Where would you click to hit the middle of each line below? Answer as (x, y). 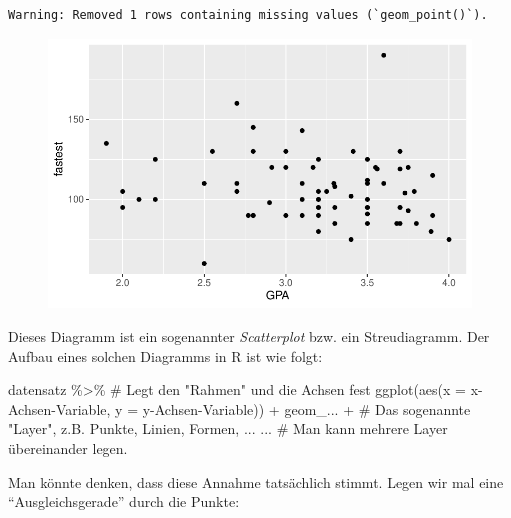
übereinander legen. (68, 447)
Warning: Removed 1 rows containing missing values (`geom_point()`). (248, 15)
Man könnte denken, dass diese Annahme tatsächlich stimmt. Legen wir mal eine (256, 481)
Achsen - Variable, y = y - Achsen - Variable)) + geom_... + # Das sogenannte (239, 408)
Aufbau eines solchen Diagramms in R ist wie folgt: (165, 355)
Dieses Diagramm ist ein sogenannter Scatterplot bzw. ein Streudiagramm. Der (249, 336)
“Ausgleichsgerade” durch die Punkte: (124, 501)
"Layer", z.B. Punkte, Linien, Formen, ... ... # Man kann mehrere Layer (228, 428)
